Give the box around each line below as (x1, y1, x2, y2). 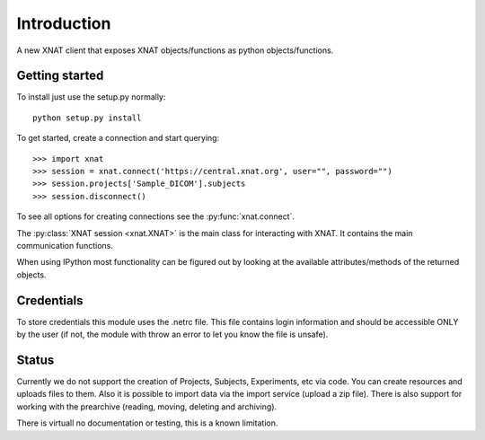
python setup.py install (32, 112, 142, 123)
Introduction (16, 13, 111, 33)
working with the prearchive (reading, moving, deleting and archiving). (16, 400, 278, 412)
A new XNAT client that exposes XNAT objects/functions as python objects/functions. (16, 45, 334, 56)
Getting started (16, 68, 104, 84)
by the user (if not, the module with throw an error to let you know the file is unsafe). (16, 329, 329, 340)
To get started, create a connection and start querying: (16, 133, 220, 144)
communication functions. (16, 240, 114, 251)
